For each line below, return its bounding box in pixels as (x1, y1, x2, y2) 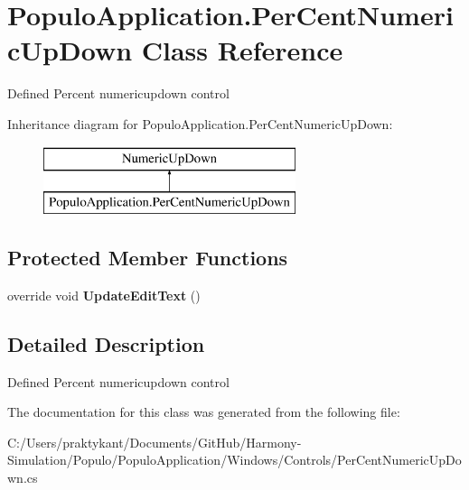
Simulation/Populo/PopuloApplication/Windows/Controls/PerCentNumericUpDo (7, 450, 462, 469)
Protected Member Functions (7, 244, 288, 272)
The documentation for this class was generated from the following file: (7, 402, 400, 421)
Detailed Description (7, 329, 205, 357)
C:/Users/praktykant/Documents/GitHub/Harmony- (7, 432, 302, 451)
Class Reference (141, 32, 343, 69)
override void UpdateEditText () (7, 285, 201, 304)
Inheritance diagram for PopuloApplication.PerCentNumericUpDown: (7, 114, 393, 133)
